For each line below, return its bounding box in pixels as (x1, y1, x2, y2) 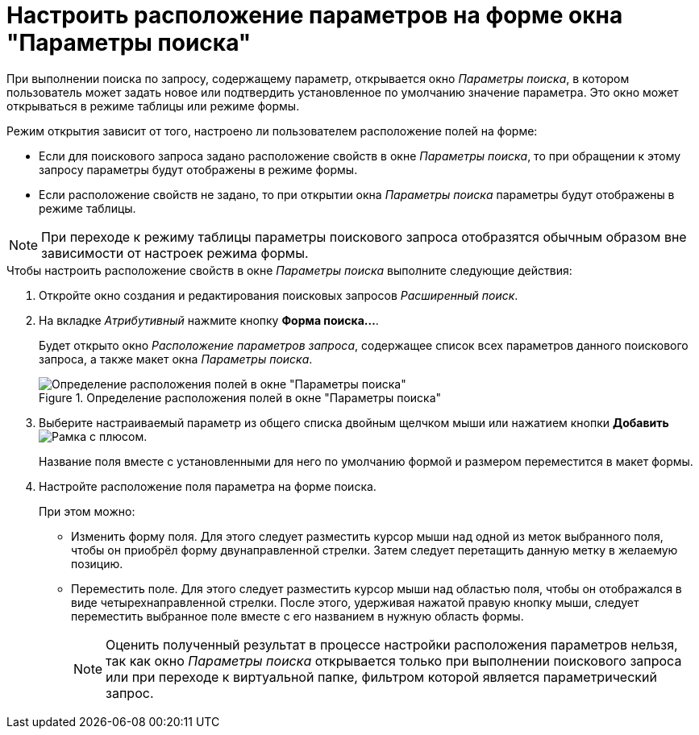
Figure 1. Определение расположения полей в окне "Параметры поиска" (39, 390, 442, 405)
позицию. (71, 556, 123, 571)
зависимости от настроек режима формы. (41, 244, 309, 261)
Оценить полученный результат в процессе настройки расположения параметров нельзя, (106, 636, 678, 653)
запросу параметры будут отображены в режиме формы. (39, 162, 358, 176)
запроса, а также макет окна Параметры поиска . (39, 351, 313, 366)
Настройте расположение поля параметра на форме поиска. (39, 479, 377, 493)
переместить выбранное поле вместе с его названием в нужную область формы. (71, 608, 524, 623)
